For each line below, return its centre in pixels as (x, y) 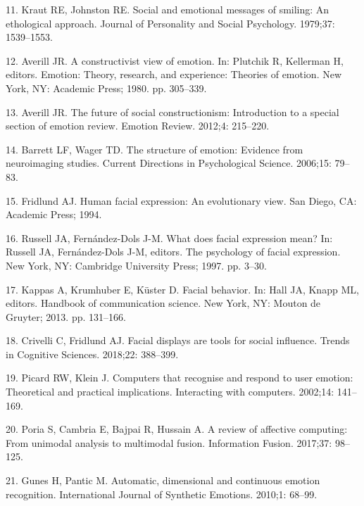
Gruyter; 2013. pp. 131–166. (66, 316)
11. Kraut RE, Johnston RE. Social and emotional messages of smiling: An (168, 9)
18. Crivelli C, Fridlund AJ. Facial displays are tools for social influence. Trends (178, 340)
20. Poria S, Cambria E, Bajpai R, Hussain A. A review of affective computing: (177, 429)
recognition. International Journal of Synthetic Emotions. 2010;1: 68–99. (162, 494)
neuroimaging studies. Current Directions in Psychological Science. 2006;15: (169, 163)
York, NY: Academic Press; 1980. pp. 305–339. (106, 88)
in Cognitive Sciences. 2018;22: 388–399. (92, 354)
